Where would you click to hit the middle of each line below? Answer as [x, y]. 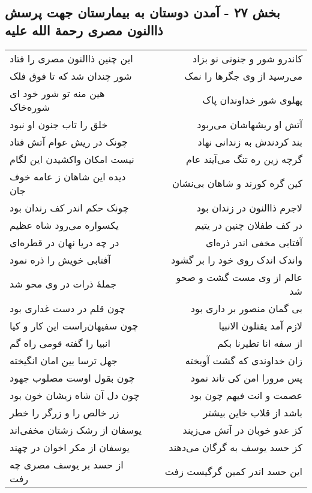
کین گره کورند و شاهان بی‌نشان [237, 183]
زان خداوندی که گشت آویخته [244, 360]
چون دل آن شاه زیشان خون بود [75, 395]
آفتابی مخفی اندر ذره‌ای [254, 242]
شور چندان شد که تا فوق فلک [71, 75]
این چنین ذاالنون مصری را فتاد [71, 58]
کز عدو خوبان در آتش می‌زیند [242, 430]
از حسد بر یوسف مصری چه [67, 464]
